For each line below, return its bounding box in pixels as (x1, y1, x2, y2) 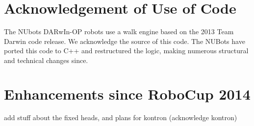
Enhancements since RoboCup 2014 (4, 84, 251, 104)
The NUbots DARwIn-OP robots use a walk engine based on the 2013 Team (4, 26, 234, 37)
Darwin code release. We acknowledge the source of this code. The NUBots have (4, 36, 245, 46)
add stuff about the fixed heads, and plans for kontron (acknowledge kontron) (4, 112, 237, 122)
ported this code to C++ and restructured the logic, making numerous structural (4, 45, 249, 56)
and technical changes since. (4, 55, 88, 65)
